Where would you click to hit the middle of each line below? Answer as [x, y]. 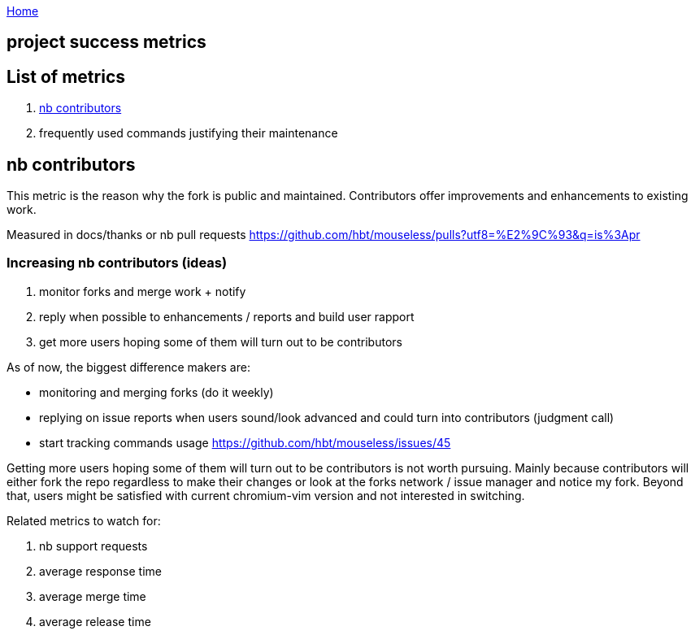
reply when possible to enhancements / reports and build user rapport [227, 316]
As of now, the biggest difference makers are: [128, 367]
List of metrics [66, 76]
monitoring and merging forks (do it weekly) [156, 392]
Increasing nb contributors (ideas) [117, 263]
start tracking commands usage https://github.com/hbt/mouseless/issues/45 [245, 442]
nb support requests [93, 546]
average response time [100, 571]
